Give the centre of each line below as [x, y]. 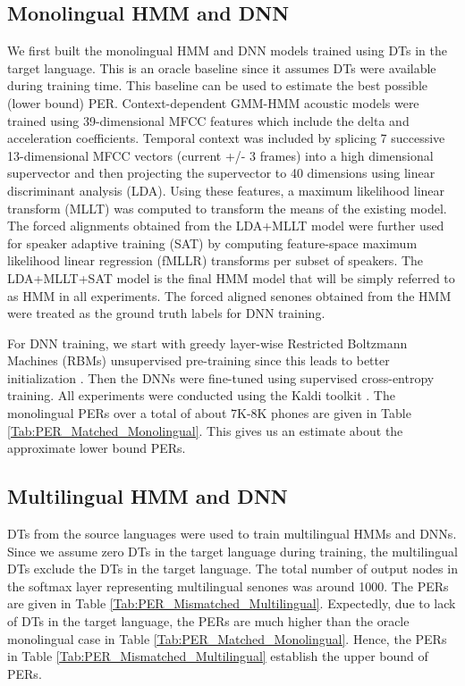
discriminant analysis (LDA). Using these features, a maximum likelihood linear [226, 190]
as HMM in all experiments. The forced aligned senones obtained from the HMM [229, 295]
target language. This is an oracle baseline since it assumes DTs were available [222, 67]
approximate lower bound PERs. [97, 448]
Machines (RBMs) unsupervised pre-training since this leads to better [199, 360]
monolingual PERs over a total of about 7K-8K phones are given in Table [209, 413]
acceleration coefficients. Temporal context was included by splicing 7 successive [226, 138]
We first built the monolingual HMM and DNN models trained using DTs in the [227, 50]
